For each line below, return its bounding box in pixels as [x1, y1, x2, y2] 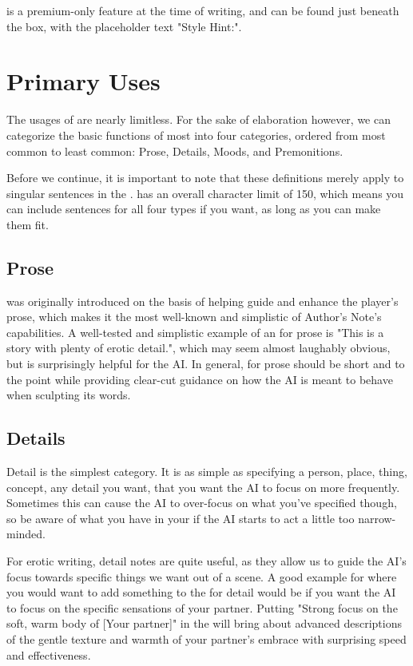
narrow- [358, 509, 396, 526]
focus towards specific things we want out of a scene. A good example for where [6, 568, 397, 585]
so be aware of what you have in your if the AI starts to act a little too [6, 509, 355, 526]
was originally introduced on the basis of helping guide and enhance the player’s [6, 292, 399, 309]
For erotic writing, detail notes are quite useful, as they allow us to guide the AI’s [6, 553, 407, 569]
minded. [6, 525, 46, 542]
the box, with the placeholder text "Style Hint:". [6, 18, 242, 34]
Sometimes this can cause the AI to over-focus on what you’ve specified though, [6, 494, 397, 511]
